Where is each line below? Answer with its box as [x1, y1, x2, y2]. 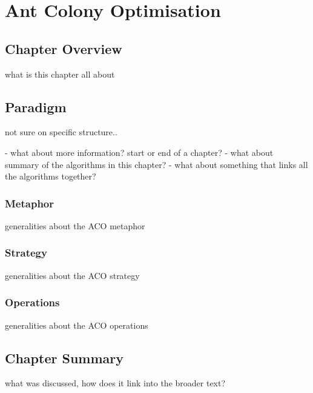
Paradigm [5, 97, 67, 116]
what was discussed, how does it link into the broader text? [5, 377, 226, 389]
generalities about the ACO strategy [5, 269, 140, 281]
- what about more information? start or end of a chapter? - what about [5, 146, 274, 158]
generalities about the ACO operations [5, 318, 148, 331]
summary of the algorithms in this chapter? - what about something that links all [5, 158, 308, 170]
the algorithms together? [5, 170, 96, 183]
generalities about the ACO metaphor [5, 219, 145, 232]
